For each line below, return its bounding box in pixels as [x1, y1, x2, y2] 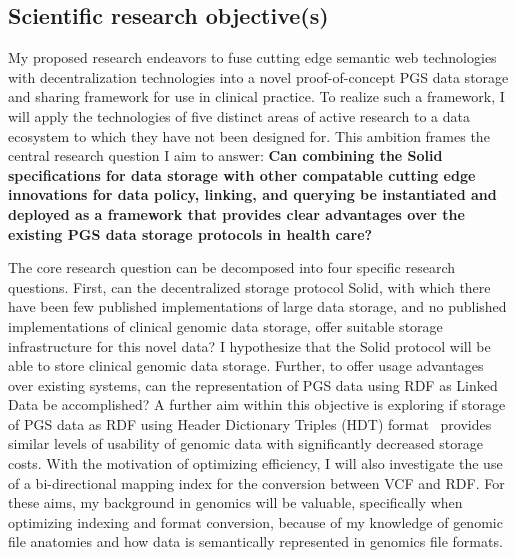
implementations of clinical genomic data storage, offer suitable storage [8, 315, 443, 336]
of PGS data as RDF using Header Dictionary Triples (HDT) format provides [8, 413, 492, 434]
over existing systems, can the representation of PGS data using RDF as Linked [8, 374, 498, 395]
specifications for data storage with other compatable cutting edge [8, 164, 476, 185]
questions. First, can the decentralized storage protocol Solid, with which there [8, 276, 491, 297]
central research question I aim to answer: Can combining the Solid [8, 145, 443, 166]
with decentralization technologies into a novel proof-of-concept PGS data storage [8, 66, 509, 87]
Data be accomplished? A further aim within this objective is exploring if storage [8, 394, 506, 415]
